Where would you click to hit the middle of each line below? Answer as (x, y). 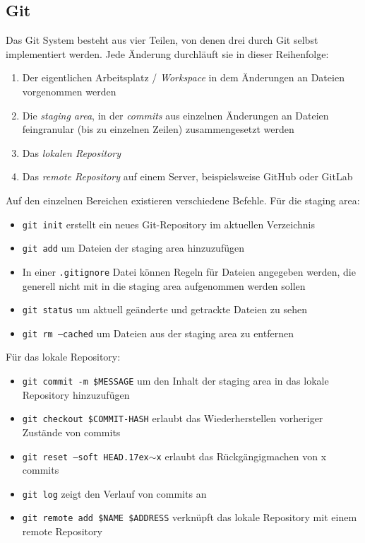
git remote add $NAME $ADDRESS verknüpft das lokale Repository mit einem (190, 517)
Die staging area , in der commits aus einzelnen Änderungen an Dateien (175, 115)
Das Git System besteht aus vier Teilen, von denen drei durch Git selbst (162, 40)
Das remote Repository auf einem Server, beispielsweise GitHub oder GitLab (187, 176)
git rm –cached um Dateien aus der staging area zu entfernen (158, 333)
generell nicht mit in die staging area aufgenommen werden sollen (164, 285)
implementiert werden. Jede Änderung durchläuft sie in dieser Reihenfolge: (167, 53)
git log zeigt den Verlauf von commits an (114, 493)
